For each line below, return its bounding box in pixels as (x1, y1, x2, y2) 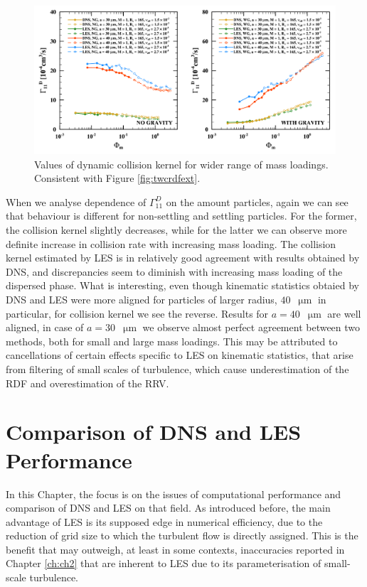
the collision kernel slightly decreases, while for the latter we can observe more (6, 222, 347, 237)
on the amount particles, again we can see (166, 194, 349, 209)
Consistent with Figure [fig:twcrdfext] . (34, 171, 201, 185)
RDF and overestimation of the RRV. (6, 375, 169, 390)
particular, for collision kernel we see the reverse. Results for (6, 306, 269, 321)
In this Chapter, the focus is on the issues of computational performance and (6, 486, 341, 501)
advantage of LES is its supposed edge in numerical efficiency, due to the (6, 514, 323, 529)
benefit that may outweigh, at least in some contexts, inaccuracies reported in (6, 542, 345, 556)
